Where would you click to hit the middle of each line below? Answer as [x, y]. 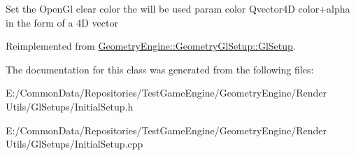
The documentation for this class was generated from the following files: [160, 69]
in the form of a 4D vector [62, 22]
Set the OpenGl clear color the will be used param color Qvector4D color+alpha [178, 8]
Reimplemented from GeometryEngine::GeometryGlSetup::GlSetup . [151, 46]
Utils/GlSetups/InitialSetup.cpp [74, 144]
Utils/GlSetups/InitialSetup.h [70, 106]
